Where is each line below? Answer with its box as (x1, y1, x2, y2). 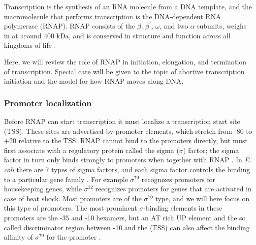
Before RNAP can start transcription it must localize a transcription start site (4, 116, 240, 126)
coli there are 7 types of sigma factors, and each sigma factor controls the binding (4, 164, 250, 174)
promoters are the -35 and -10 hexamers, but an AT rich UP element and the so (4, 212, 246, 222)
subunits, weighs (197, 21, 247, 31)
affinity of (4, 232, 33, 242)
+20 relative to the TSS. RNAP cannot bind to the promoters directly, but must (4, 135, 248, 146)
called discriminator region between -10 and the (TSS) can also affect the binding (4, 222, 250, 232)
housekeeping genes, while (4, 184, 82, 194)
